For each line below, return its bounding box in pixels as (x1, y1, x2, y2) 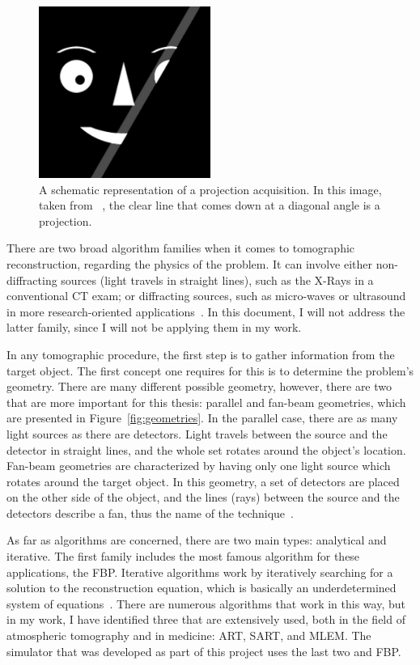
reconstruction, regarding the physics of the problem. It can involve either (6, 255, 372, 272)
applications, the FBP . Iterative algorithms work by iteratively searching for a (6, 563, 393, 580)
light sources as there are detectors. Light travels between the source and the (6, 425, 388, 442)
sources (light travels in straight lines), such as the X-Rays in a (61, 271, 374, 288)
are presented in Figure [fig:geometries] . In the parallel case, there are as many (6, 409, 398, 426)
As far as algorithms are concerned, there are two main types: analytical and (6, 532, 387, 549)
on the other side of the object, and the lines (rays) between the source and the (6, 489, 400, 506)
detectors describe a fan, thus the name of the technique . (6, 504, 294, 521)
